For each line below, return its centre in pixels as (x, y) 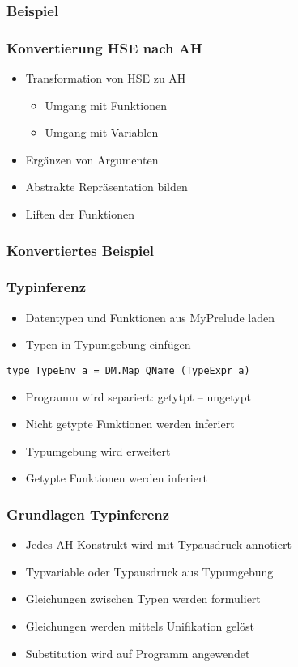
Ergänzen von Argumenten (92, 159)
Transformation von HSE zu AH (106, 78)
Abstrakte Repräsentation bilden (106, 187)
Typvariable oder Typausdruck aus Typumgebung (149, 571)
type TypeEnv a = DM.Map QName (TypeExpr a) (128, 370)
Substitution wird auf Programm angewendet (138, 653)
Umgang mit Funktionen (106, 105)
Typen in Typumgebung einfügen (108, 344)
